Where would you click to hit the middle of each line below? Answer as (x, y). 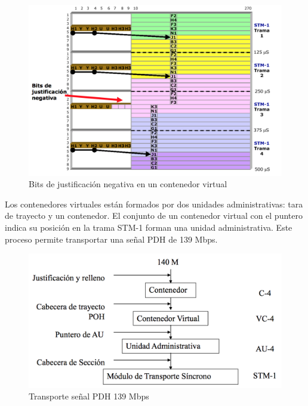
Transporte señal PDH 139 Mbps (89, 396)
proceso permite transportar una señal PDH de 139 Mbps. (111, 239)
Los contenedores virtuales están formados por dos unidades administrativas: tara (154, 204)
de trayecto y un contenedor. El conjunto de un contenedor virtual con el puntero (154, 216)
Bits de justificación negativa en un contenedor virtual (128, 184)
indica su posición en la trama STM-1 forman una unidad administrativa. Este (149, 227)
